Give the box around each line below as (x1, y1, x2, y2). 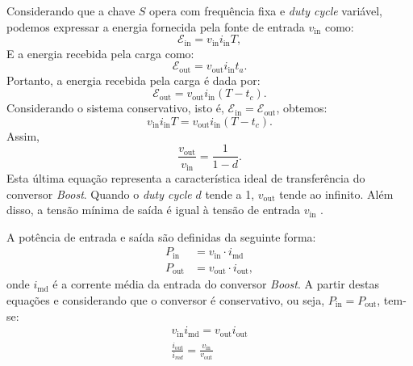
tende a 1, (205, 185, 255, 202)
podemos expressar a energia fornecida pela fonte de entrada (6, 18, 305, 35)
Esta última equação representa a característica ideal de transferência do (6, 169, 365, 186)
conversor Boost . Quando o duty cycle (6, 185, 192, 202)
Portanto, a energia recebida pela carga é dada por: (6, 71, 261, 88)
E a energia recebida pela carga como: (6, 44, 194, 61)
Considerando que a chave (6, 2, 136, 19)
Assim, (6, 127, 40, 144)
